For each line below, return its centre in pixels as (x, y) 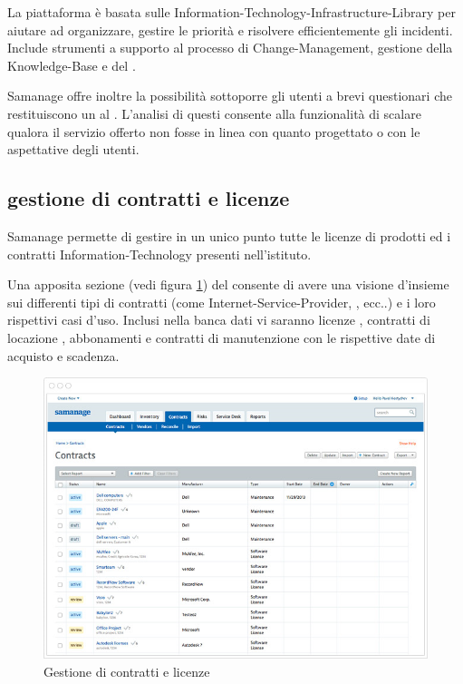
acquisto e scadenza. (63, 355)
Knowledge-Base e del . (72, 65)
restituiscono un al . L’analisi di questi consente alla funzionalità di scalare (214, 113)
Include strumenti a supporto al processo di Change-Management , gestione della (230, 48)
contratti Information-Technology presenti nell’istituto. (159, 254)
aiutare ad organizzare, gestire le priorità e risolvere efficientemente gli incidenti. (230, 29)
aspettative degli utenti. (73, 149)
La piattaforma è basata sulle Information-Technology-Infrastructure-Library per (231, 12)
